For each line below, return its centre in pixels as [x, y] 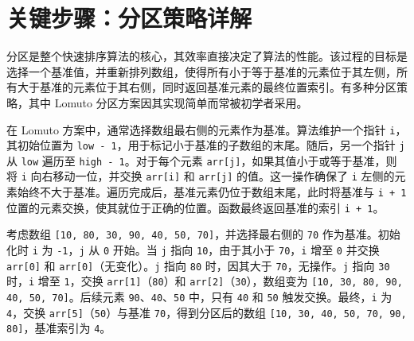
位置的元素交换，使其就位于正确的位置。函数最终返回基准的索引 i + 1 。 [195, 207]
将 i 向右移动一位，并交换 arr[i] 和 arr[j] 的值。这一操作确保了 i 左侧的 [201, 176]
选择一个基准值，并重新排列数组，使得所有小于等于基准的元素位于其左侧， [201, 71]
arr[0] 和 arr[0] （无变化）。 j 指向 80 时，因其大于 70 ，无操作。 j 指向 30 [198, 265]
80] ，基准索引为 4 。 [59, 328]
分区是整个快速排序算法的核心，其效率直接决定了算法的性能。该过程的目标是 [207, 56]
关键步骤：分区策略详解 [129, 18]
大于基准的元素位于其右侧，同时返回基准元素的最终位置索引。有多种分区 [207, 87]
